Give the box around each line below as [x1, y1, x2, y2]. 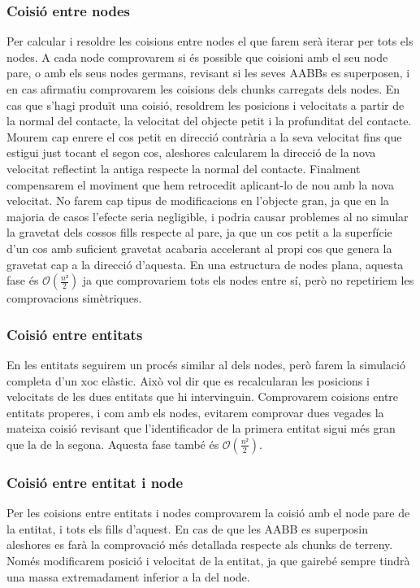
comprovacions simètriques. [6, 290, 142, 307]
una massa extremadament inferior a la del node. [6, 568, 250, 585]
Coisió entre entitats [6, 324, 143, 344]
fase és [6, 272, 39, 289]
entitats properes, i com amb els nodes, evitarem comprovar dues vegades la [6, 403, 384, 420]
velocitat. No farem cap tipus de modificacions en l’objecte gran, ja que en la [6, 192, 389, 209]
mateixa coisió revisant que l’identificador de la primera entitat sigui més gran [6, 420, 396, 437]
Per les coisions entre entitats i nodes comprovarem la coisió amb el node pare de [6, 504, 410, 521]
